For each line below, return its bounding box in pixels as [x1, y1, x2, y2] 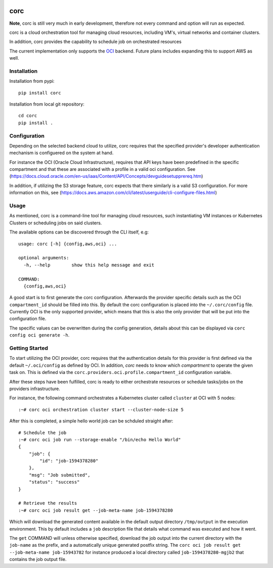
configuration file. [9, 316, 47, 322]
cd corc [18, 113, 37, 119]
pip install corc [18, 90, 61, 96]
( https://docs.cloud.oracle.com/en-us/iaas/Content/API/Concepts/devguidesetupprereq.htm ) [9, 173, 203, 179]
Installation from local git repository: [9, 101, 84, 107]
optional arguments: [18, 255, 69, 261]
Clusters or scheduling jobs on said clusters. [9, 220, 102, 226]
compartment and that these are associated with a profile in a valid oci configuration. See [9, 166, 196, 172]
